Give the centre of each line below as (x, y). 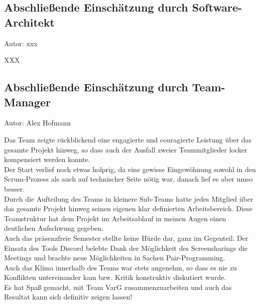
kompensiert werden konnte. (47, 159)
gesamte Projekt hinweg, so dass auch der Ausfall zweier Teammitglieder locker (126, 149)
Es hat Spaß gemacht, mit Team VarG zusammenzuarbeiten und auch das (118, 287)
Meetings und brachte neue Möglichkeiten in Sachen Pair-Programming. (115, 258)
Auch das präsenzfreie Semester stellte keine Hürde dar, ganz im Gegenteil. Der (126, 238)
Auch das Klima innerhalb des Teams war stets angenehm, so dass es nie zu (120, 267)
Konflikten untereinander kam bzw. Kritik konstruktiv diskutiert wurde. (115, 277)
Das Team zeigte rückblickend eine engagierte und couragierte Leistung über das (128, 139)
